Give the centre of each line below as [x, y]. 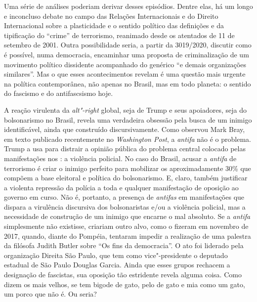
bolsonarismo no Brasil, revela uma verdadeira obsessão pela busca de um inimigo [128, 119]
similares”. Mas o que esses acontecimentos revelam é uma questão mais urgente [125, 74]
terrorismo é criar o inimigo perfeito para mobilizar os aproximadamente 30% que [128, 168]
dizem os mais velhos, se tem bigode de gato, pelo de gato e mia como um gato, [125, 284]
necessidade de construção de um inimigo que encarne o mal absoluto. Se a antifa [127, 216]
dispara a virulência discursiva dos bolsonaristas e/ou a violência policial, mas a [125, 206]
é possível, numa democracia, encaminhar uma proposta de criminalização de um [127, 54]
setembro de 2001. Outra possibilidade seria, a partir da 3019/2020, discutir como [128, 45]
